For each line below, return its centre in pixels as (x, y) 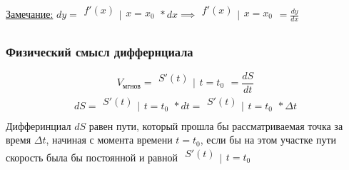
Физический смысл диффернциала (100, 52)
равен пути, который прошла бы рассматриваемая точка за (216, 125)
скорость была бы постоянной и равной (92, 157)
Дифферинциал (39, 125)
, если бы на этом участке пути (268, 140)
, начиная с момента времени (109, 140)
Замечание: (30, 14)
